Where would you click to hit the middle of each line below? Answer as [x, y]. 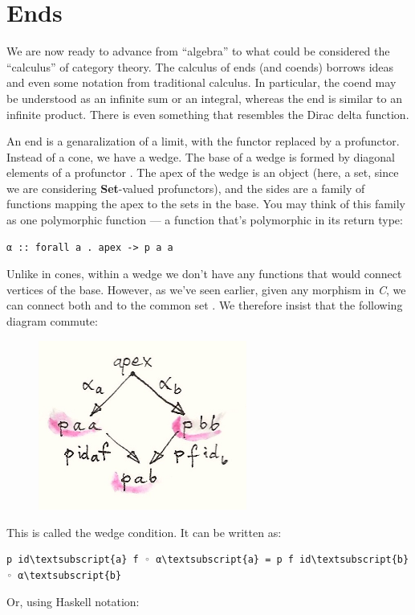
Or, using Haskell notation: [73, 602]
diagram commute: [52, 321]
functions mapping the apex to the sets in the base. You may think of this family [206, 204]
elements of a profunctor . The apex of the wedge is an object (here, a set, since [203, 172]
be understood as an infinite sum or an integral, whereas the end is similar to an [204, 98]
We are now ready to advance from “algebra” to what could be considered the [198, 51]
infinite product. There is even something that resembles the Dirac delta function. [208, 114]
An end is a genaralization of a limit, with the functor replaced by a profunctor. [203, 141]
